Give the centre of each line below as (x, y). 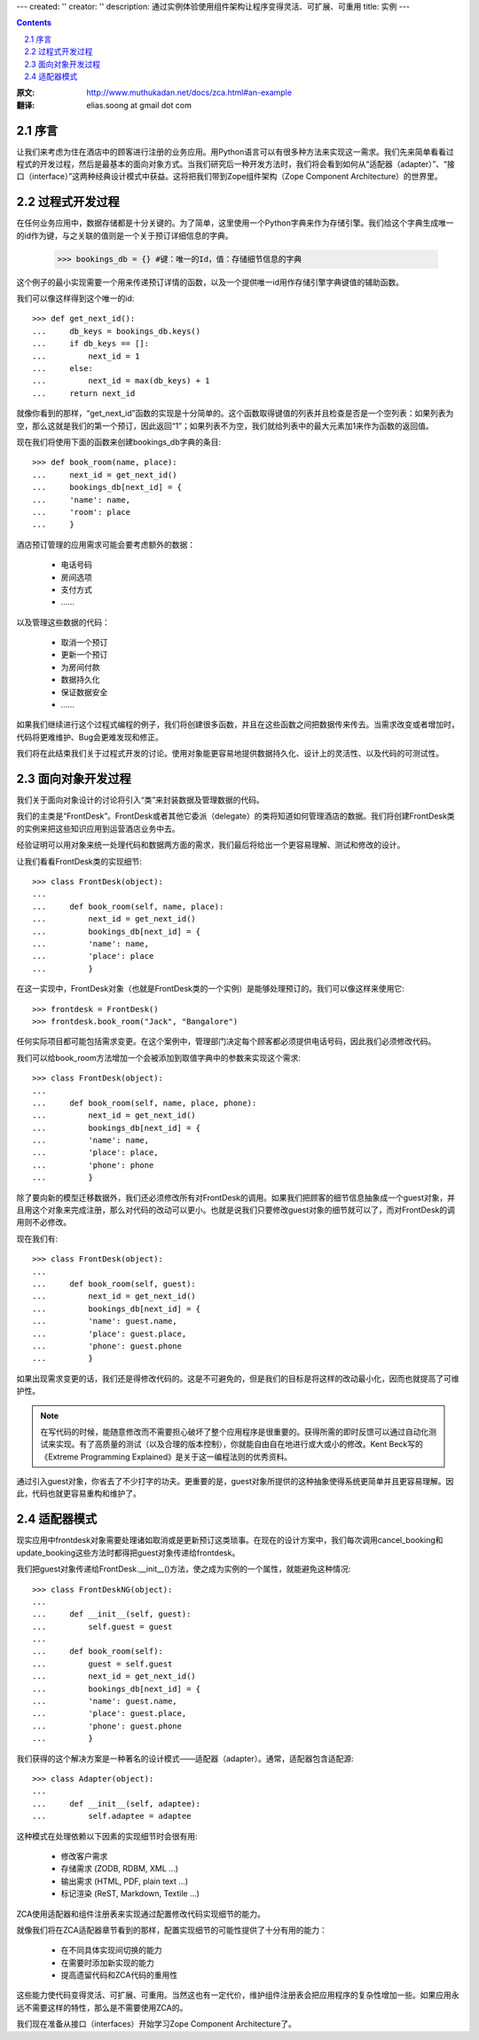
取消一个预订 (84, 643)
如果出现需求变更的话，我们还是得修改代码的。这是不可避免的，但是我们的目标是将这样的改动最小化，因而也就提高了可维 (238, 1378)
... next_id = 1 (86, 356)
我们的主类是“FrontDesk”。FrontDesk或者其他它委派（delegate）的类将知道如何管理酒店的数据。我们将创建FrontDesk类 (236, 816)
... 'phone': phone (93, 1165)
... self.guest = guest (102, 1626)
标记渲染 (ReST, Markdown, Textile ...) (130, 1894)
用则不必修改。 (43, 1222)
